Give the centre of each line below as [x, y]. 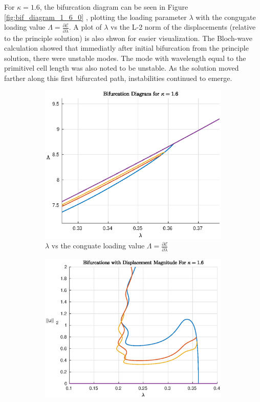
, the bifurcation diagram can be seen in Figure [114, 7]
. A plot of [85, 27]
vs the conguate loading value [98, 246]
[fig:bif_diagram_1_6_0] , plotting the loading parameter [95, 17]
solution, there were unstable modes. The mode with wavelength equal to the [125, 58]
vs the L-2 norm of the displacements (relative [183, 27]
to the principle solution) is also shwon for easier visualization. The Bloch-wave [128, 38]
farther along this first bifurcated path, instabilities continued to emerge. [118, 78]
